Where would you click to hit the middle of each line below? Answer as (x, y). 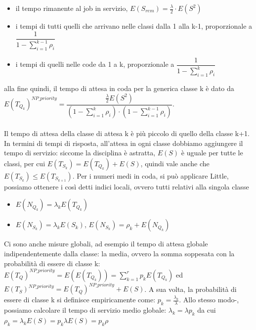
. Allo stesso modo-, (209, 300)
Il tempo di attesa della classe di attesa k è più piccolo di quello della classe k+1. (127, 133)
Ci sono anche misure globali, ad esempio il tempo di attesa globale (106, 244)
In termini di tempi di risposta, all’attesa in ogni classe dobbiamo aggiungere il (124, 143)
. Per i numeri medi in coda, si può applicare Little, (150, 175)
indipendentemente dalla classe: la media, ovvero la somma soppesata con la (119, 254)
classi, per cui (25, 163)
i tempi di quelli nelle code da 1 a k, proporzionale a (95, 64)
